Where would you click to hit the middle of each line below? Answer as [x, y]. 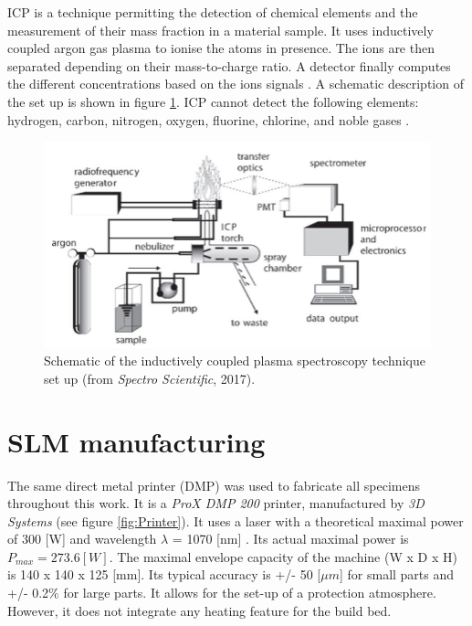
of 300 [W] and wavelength [82, 539]
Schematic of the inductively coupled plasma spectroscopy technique [235, 361]
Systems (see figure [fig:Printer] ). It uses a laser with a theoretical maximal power [236, 520]
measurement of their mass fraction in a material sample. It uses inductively [220, 30]
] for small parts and [397, 574]
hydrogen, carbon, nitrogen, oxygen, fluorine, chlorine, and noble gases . [209, 119]
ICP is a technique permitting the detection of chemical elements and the [213, 12]
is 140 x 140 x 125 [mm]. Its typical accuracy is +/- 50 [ [164, 574]
